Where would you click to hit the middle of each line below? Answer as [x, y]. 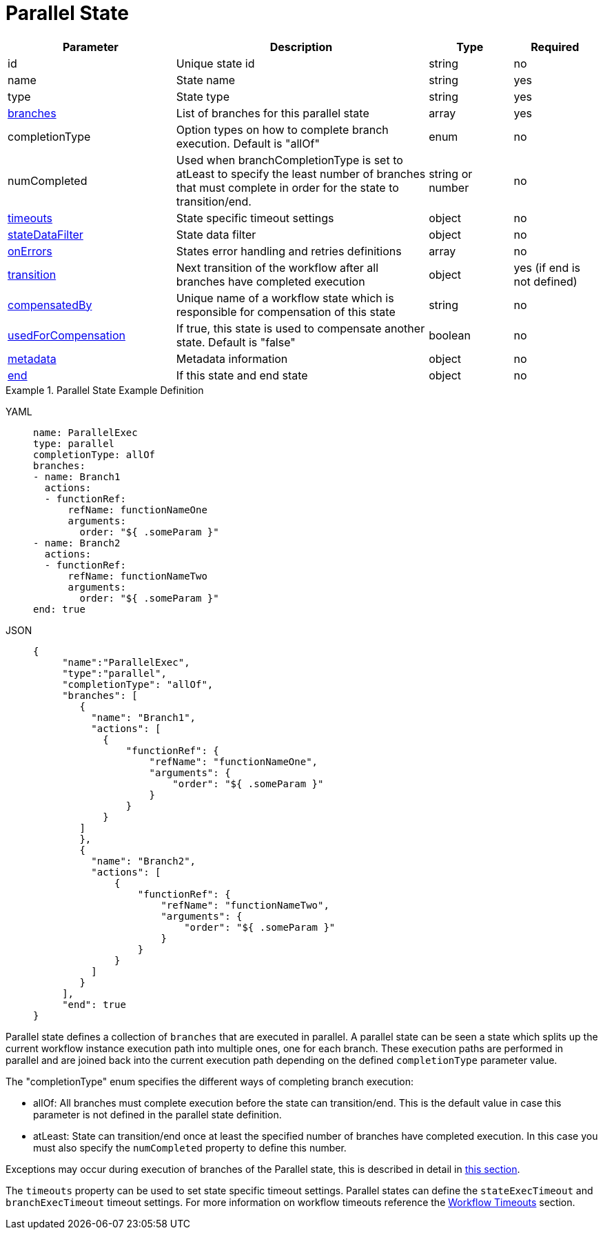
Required [555, 47]
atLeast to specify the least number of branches [301, 174]
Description [301, 47]
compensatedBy [50, 305]
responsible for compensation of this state [286, 312]
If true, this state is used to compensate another [300, 328]
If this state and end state [242, 375]
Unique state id [215, 63]
